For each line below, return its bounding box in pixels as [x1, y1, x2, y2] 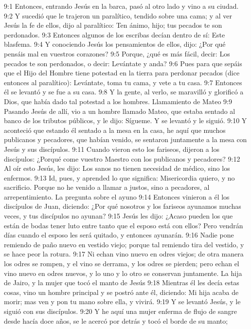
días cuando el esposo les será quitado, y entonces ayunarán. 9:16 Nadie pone [4, 230, 234, 240]
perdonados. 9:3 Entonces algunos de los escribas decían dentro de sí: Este [4, 29, 225, 39]
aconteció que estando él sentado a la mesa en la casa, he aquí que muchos [4, 125, 226, 135]
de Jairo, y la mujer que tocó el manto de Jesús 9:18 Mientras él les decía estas [4, 277, 239, 288]
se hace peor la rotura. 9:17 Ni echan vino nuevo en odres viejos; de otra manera [4, 249, 244, 259]
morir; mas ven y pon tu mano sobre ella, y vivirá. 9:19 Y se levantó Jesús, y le [4, 296, 241, 307]
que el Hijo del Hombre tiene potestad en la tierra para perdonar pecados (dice [4, 68, 240, 78]
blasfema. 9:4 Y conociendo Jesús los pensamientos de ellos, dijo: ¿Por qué [4, 39, 226, 49]
